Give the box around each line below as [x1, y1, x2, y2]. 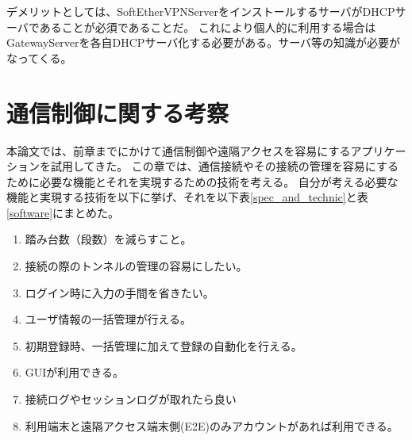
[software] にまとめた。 [6, 204, 120, 220]
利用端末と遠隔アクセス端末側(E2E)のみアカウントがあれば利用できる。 [25, 417, 399, 434]
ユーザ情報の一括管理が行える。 [25, 311, 192, 327]
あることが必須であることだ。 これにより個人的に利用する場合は [39, 18, 376, 35]
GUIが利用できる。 [25, 364, 125, 381]
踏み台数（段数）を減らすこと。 [25, 231, 192, 247]
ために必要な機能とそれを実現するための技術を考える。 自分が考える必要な [6, 173, 399, 189]
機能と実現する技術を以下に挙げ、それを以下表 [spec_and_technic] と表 [6, 189, 368, 205]
